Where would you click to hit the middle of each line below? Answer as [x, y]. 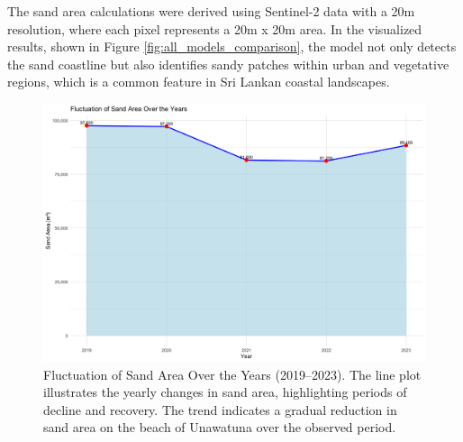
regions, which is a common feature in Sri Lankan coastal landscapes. [199, 82]
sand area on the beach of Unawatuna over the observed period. [220, 427]
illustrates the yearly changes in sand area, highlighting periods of [225, 392]
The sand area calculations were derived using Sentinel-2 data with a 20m [211, 11]
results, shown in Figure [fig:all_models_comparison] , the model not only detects [232, 46]
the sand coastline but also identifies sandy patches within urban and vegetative [228, 64]
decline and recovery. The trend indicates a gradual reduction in [220, 409]
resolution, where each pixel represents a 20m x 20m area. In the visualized [215, 28]
